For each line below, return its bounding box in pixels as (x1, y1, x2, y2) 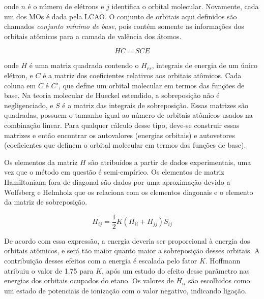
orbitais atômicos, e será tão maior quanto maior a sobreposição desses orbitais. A (4, 245, 260, 256)
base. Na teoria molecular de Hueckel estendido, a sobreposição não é (4, 90, 220, 101)
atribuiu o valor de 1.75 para (4, 265, 94, 276)
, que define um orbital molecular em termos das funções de (58, 80, 245, 90)
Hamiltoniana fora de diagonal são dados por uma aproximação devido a (4, 176, 230, 187)
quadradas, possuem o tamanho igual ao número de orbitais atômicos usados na (4, 110, 253, 120)
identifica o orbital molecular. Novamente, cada (111, 1, 259, 11)
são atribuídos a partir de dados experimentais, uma (88, 156, 251, 167)
